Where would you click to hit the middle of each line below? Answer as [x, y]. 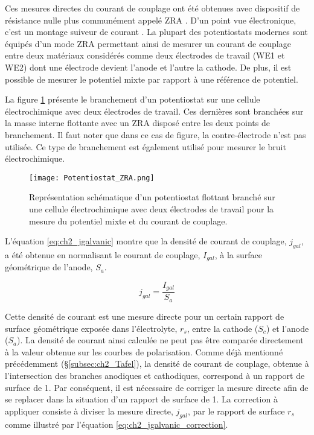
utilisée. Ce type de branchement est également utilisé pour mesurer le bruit [146, 146]
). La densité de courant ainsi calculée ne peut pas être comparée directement [160, 340]
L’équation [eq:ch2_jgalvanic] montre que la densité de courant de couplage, [146, 241]
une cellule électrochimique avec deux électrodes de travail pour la [152, 208]
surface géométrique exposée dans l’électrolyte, [91, 328]
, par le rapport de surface [236, 411]
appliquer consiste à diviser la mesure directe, [89, 411]
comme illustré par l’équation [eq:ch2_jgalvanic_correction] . [117, 424]
